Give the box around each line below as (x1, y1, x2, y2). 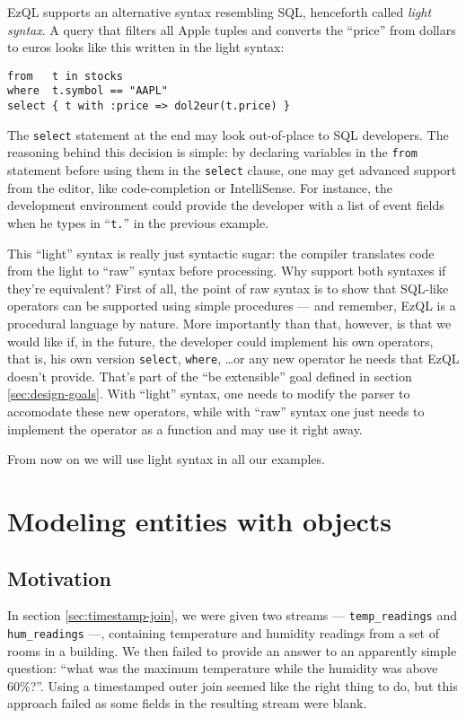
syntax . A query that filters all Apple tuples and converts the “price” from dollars (7, 20, 456, 39)
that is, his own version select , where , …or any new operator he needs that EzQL (7, 349, 460, 368)
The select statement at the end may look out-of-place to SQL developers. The (7, 125, 449, 144)
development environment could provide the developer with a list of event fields (7, 196, 444, 215)
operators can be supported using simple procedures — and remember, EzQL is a (7, 296, 456, 315)
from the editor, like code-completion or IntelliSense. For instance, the (7, 178, 393, 197)
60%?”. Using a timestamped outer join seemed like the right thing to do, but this (7, 676, 458, 695)
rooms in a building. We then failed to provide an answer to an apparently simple (7, 641, 457, 660)
